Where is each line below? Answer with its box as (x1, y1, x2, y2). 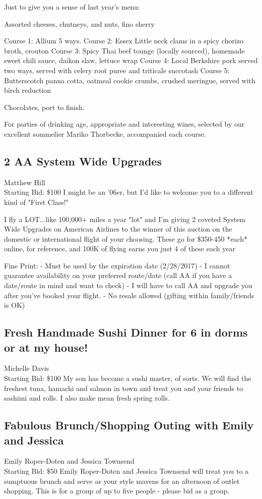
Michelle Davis (4, 363, 49, 373)
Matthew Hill (4, 177, 45, 187)
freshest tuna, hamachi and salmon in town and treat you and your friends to (4, 382, 243, 393)
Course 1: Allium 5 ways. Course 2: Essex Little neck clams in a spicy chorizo (4, 35, 244, 46)
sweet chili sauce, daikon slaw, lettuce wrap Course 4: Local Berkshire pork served (4, 55, 258, 66)
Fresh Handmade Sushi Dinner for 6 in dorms (4, 324, 248, 340)
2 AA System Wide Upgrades (4, 153, 162, 169)
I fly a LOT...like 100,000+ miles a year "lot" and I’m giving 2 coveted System (4, 213, 246, 224)
